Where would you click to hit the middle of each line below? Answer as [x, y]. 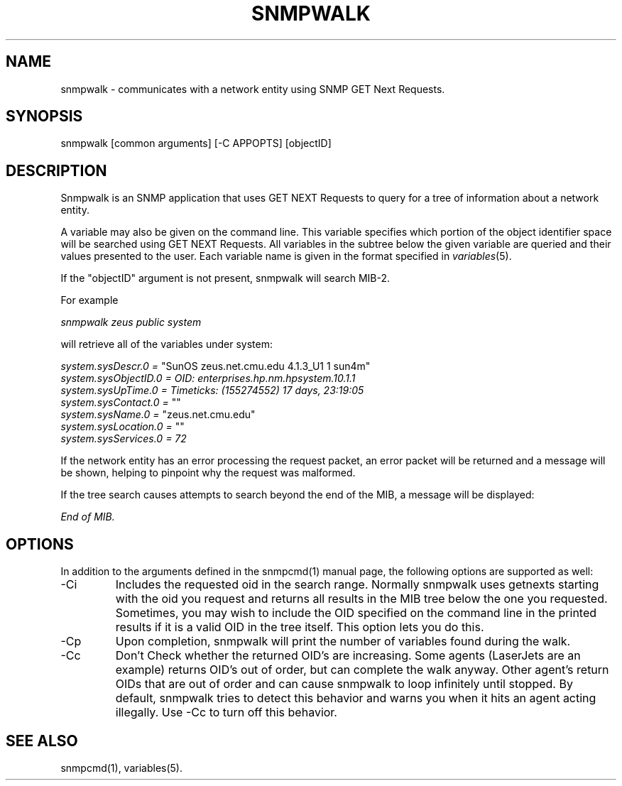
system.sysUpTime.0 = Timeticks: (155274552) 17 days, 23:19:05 [212, 391]
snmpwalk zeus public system [131, 322]
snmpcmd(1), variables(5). [121, 768]
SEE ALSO [42, 741]
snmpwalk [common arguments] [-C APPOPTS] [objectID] [196, 143]
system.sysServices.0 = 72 [124, 439]
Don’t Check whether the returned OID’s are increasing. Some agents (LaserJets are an [348, 656]
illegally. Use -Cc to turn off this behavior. [226, 713]
